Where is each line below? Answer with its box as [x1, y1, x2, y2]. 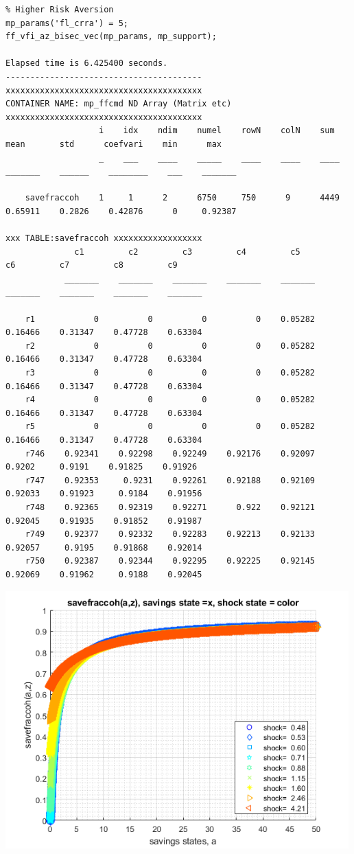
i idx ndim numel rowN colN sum [99, 126, 335, 136]
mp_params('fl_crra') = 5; [5, 18, 128, 28]
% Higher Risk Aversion [5, 5, 114, 14]
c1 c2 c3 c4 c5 [74, 246, 300, 257]
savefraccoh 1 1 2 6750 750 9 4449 [25, 193, 340, 203]
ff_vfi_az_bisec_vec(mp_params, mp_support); [5, 32, 217, 42]
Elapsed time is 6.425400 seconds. [5, 58, 168, 69]
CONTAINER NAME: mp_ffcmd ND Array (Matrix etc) [5, 99, 232, 109]
